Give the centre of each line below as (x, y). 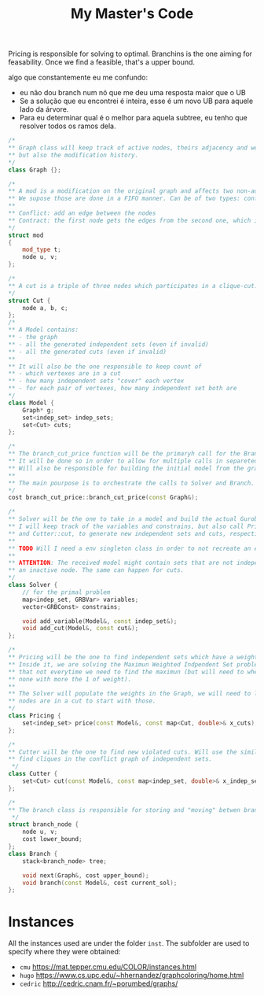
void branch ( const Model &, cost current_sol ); (100, 883)
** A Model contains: (44, 330)
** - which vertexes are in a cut (65, 374)
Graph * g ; (38, 410)
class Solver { (33, 585)
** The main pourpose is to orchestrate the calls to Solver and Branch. (132, 483)
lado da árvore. (44, 109)
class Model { (31, 403)
